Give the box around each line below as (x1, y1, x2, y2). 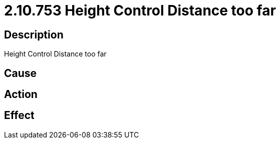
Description (4, 28, 64, 41)
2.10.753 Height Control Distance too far (4, 2, 276, 19)
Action (4, 88, 38, 101)
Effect (4, 109, 35, 122)
